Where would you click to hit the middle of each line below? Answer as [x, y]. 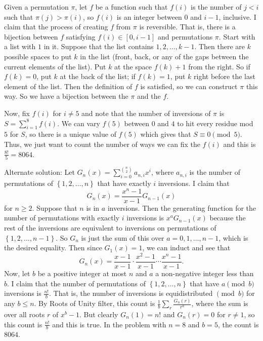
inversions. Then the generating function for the [182, 207]
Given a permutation [36, 7]
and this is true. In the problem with [109, 324]
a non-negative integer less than [205, 273]
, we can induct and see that [186, 248]
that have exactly [124, 183]
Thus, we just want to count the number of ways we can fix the [102, 144]
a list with [20, 46]
